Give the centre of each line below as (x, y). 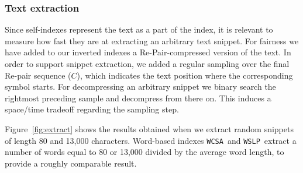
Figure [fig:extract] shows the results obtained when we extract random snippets (149, 128)
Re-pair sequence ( (38, 75)
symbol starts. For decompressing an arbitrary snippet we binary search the (140, 86)
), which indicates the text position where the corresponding (185, 75)
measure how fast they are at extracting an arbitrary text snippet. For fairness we (152, 40)
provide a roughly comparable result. (71, 163)
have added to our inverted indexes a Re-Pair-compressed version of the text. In (148, 52)
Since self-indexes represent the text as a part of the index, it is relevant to (139, 29)
